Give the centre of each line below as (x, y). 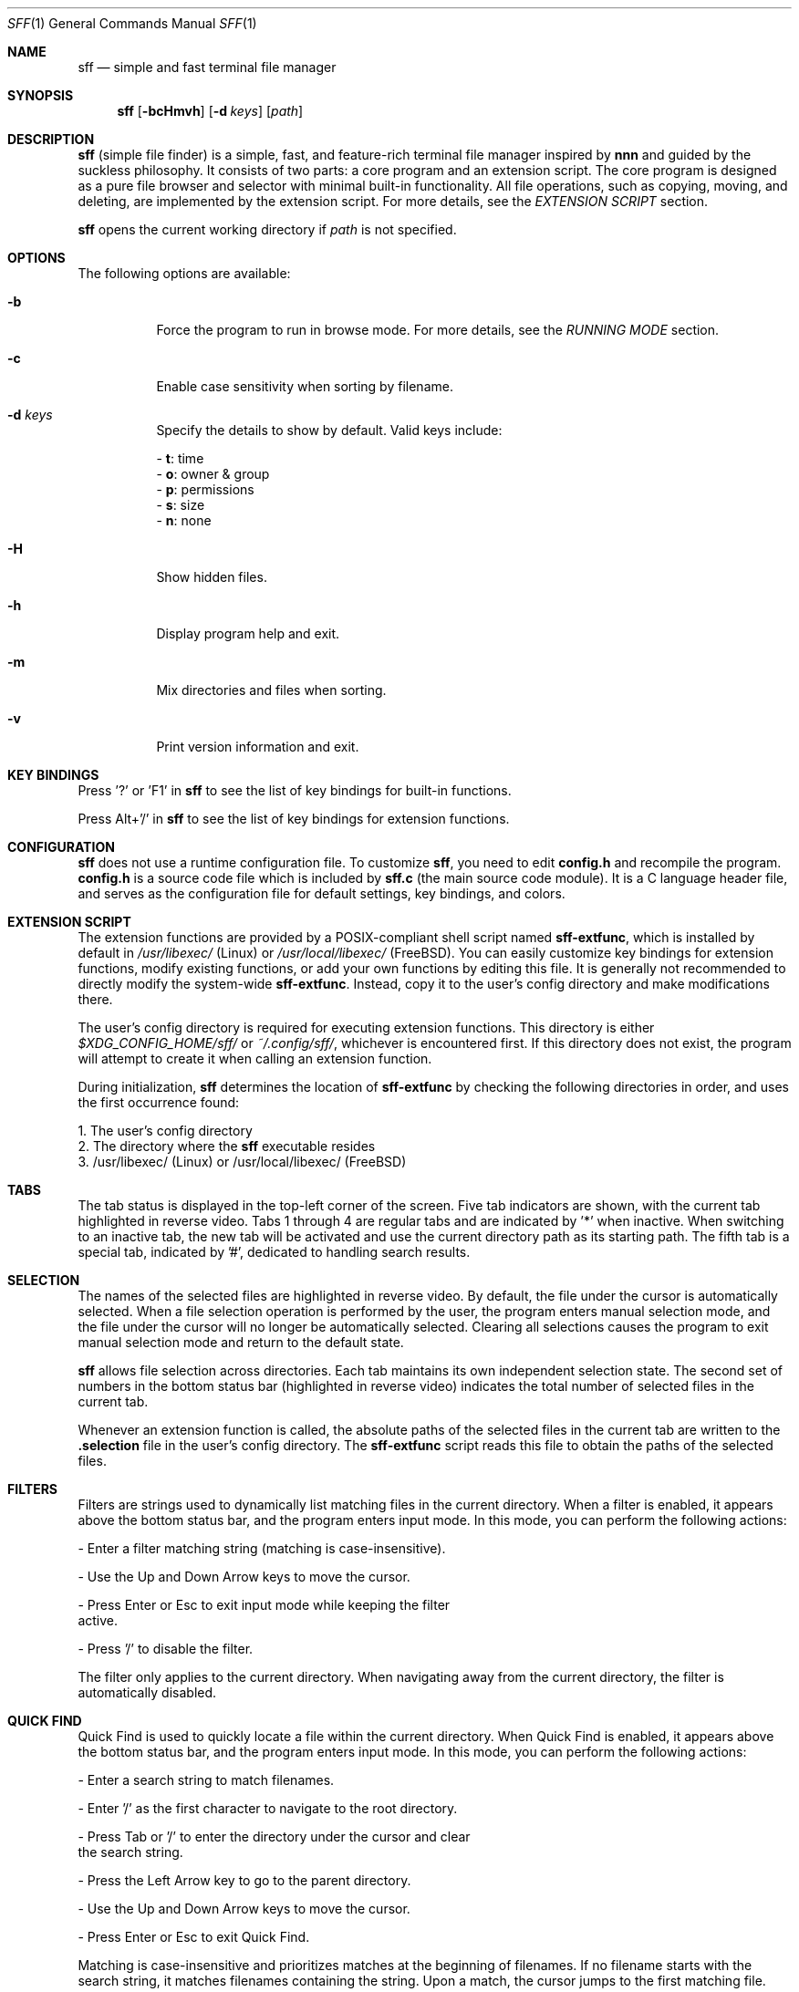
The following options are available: (184, 273)
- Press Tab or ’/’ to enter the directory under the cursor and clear (274, 1836)
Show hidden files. (212, 577)
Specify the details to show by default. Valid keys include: (329, 430)
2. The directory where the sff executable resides (227, 1146)
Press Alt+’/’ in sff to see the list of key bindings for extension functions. (294, 819)
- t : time (180, 458)
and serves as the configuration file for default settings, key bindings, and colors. (322, 893)
